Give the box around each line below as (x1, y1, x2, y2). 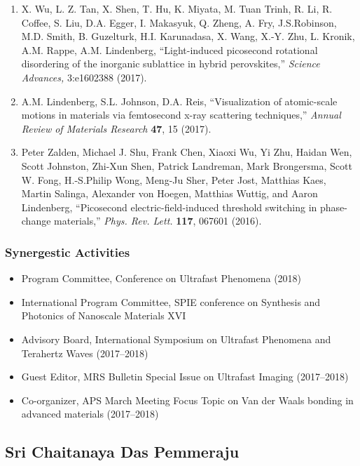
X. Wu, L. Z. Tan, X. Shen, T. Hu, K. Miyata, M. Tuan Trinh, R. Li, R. (21, 1, 333, 15)
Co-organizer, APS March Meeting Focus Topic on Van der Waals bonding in (21, 392, 354, 407)
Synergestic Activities (5, 243, 130, 260)
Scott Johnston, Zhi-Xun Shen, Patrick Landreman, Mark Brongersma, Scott (21, 158, 352, 173)
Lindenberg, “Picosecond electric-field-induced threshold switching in (21, 199, 317, 214)
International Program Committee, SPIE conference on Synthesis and (21, 294, 321, 309)
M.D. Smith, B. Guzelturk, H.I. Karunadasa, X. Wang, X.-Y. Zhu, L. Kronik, (21, 29, 355, 44)
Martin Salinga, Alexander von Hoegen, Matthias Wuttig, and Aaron (21, 186, 318, 201)
